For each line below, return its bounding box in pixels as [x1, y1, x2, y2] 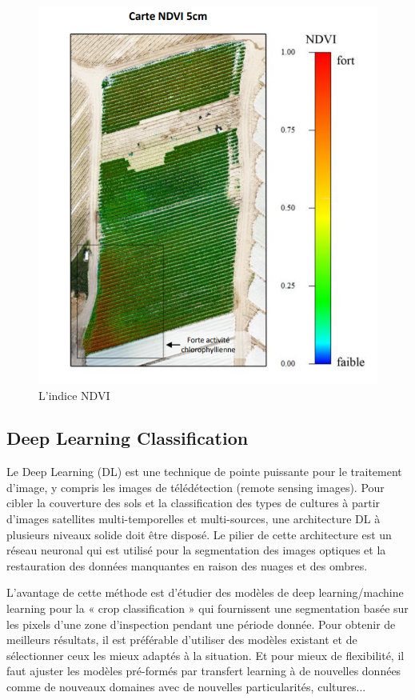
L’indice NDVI [38, 386, 110, 403]
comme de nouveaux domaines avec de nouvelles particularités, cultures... [6, 678, 366, 695]
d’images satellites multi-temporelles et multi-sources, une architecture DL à [6, 510, 381, 527]
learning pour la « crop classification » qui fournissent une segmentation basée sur [6, 600, 409, 617]
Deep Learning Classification [6, 426, 249, 450]
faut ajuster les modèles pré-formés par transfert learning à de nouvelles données [6, 662, 401, 679]
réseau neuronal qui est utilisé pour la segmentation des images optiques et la [6, 542, 386, 558]
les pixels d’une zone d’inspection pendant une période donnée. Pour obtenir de [6, 615, 396, 632]
